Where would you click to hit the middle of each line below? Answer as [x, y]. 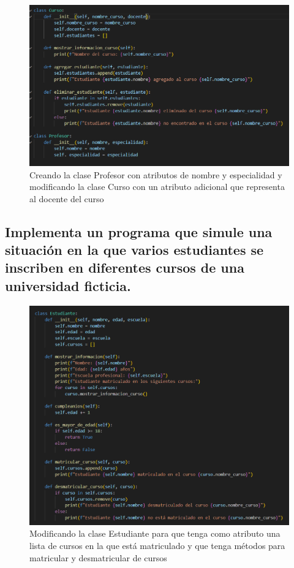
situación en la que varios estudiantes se [134, 250]
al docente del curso [67, 198]
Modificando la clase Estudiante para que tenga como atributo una [155, 533]
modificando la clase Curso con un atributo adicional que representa [157, 187]
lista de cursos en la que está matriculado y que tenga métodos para [157, 545]
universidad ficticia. [68, 285]
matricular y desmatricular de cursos [98, 557]
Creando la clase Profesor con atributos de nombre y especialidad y [156, 174]
